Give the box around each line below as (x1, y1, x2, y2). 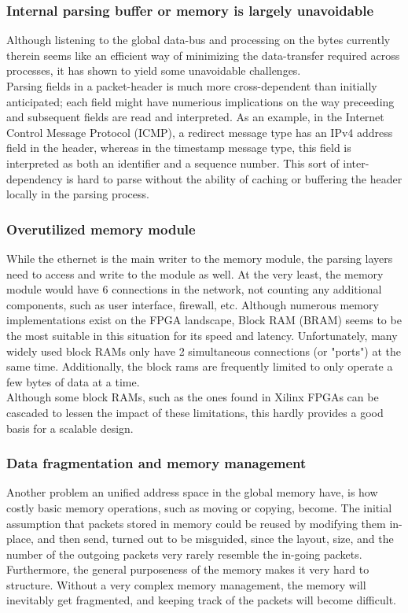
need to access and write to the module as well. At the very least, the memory (6, 265, 384, 282)
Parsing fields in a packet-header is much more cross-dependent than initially (6, 78, 377, 94)
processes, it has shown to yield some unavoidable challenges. (6, 62, 301, 79)
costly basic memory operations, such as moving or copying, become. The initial (6, 499, 392, 515)
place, (6, 530, 34, 547)
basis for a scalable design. (6, 419, 134, 436)
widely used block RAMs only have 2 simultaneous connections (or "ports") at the (6, 342, 401, 359)
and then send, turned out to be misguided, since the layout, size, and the (37, 530, 394, 547)
